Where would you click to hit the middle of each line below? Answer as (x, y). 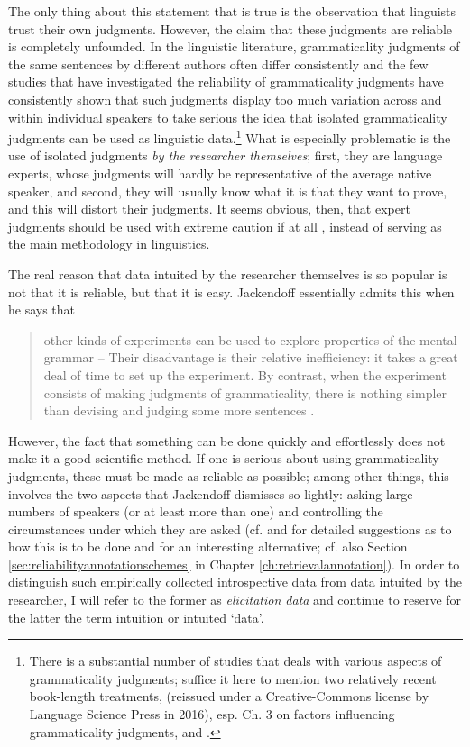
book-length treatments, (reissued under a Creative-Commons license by (229, 696)
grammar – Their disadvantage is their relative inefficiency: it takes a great (251, 357)
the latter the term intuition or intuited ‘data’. (136, 617)
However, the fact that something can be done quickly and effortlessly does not (227, 440)
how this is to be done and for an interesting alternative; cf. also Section (208, 547)
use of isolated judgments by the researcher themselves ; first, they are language (226, 155)
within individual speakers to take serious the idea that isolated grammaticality (228, 117)
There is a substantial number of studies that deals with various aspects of (235, 661)
